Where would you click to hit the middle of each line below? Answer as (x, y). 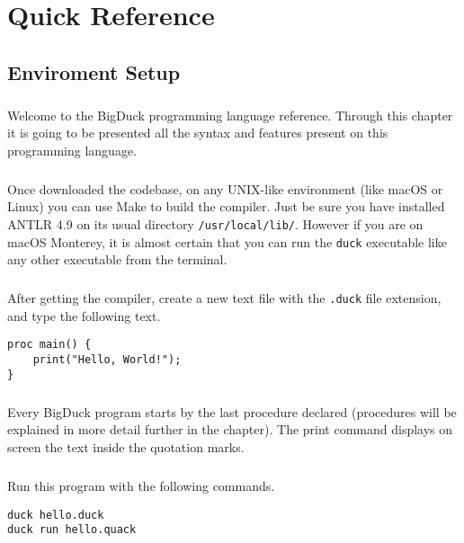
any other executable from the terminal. (117, 259)
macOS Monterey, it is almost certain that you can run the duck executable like (227, 241)
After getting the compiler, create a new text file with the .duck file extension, (224, 298)
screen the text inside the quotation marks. (126, 446)
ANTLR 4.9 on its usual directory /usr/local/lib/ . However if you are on (215, 223)
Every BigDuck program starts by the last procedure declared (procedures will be (232, 411)
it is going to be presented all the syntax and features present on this (198, 133)
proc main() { (49, 345)
